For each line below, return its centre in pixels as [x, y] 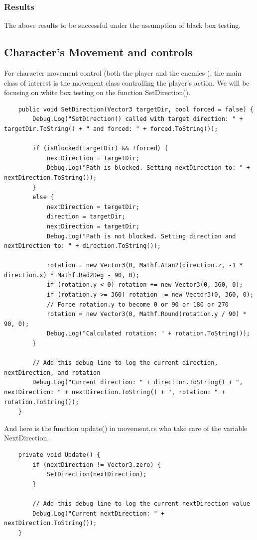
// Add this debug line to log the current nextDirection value [141, 503]
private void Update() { [59, 455]
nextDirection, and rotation [52, 373]
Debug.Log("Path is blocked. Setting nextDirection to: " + [148, 168]
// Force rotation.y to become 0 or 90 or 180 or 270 [138, 304]
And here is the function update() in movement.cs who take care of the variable [126, 428]
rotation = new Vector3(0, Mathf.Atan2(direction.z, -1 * [145, 266]
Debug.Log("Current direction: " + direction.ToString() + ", [138, 382]
